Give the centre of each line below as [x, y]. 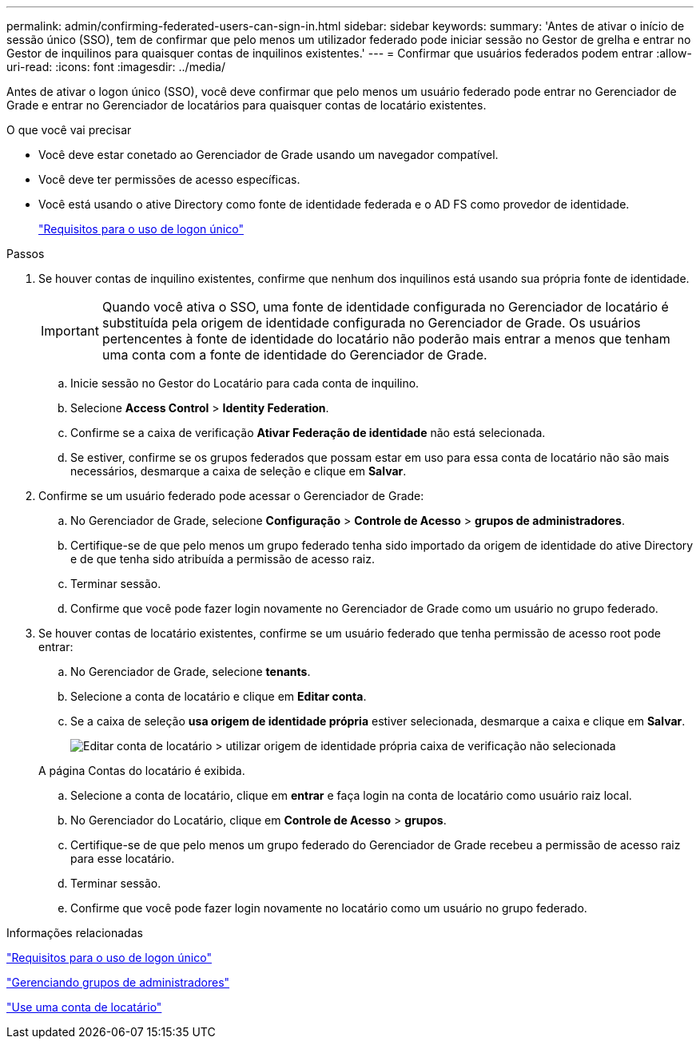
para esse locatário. [123, 858]
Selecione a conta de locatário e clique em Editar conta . [219, 696]
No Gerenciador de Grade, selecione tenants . [191, 672]
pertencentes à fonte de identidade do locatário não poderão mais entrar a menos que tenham [386, 339]
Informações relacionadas [75, 933]
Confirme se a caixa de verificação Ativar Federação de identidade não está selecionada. [308, 433]
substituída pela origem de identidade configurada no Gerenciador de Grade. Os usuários [371, 323]
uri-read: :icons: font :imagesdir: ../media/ [116, 67]
